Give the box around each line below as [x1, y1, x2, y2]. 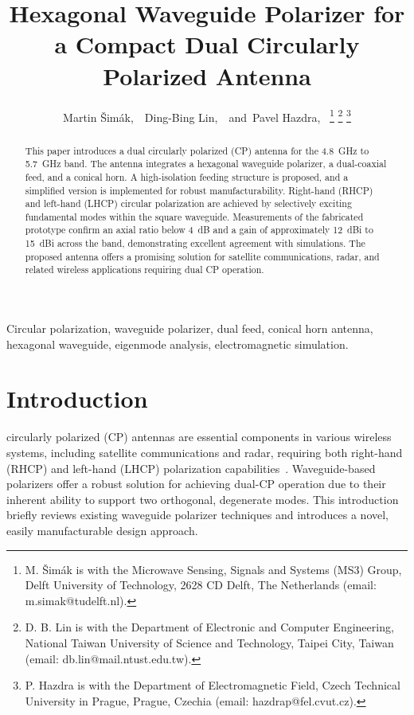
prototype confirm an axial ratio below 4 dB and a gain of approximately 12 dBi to [25, 223, 373, 236]
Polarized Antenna [103, 59, 311, 92]
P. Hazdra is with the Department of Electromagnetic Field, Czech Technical [25, 677, 400, 694]
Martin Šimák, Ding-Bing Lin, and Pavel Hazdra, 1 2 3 [63, 106, 351, 125]
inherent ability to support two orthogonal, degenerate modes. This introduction [6, 490, 399, 507]
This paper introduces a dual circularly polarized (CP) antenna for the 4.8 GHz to [25, 143, 369, 157]
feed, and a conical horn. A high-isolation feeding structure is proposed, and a [25, 170, 349, 183]
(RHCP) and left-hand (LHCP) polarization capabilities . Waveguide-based [6, 459, 376, 476]
